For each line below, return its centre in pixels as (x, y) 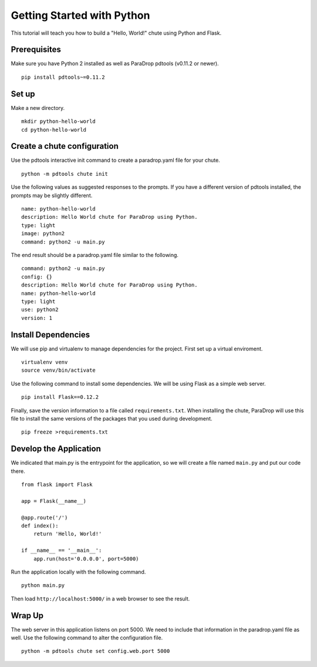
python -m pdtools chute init (65, 174)
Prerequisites (36, 50)
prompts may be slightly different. (52, 195)
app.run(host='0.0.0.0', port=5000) (86, 558)
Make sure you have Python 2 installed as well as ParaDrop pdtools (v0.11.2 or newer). (115, 64)
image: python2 (43, 234)
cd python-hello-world (54, 130)
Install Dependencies (50, 334)
